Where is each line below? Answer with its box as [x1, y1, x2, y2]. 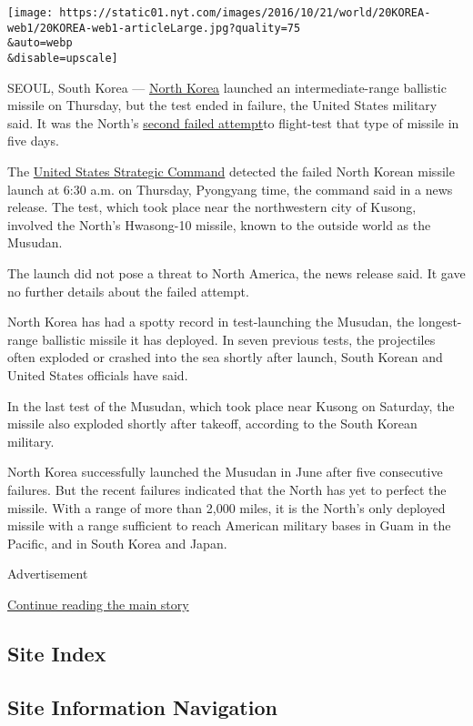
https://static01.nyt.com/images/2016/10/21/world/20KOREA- [59, 6, 431, 19]
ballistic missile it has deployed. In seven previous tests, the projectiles [42, 329, 436, 348]
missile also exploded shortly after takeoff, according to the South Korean [7, 414, 418, 433]
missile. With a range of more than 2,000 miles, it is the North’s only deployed [7, 498, 446, 517]
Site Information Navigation [7, 692, 277, 721]
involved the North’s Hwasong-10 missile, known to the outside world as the [7, 215, 431, 234]
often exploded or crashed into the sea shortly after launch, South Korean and [7, 348, 443, 367]
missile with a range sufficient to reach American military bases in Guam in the [7, 516, 451, 535]
